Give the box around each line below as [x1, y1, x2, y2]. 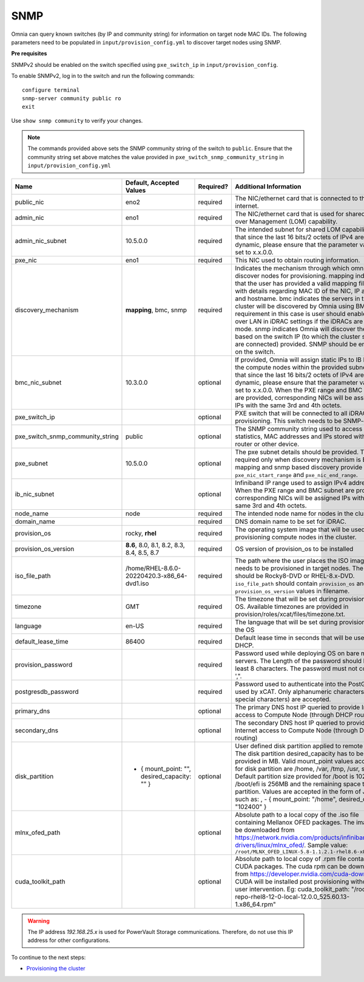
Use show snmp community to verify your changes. [11, 117, 143, 124]
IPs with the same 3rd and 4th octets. [235, 401, 342, 410]
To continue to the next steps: [11, 953, 86, 961]
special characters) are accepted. [235, 695, 331, 703]
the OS [235, 625, 255, 634]
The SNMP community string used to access [235, 424, 363, 433]
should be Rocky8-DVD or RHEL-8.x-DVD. [235, 571, 355, 580]
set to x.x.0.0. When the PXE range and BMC [235, 386, 363, 394]
